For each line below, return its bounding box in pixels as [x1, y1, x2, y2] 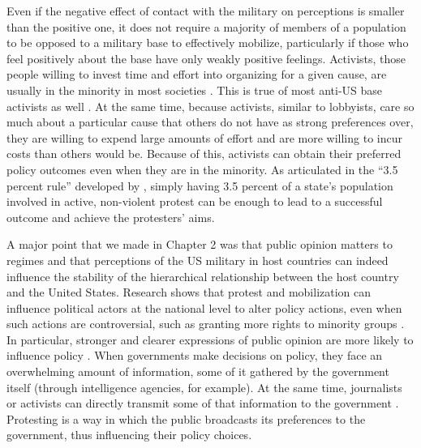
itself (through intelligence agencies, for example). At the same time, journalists [6, 378, 402, 395]
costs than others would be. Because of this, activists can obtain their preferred [6, 145, 402, 162]
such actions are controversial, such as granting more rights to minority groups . [6, 315, 405, 332]
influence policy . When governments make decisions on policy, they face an [6, 347, 383, 364]
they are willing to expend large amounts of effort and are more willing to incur [6, 129, 402, 146]
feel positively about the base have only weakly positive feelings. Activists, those [6, 49, 406, 66]
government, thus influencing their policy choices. [6, 426, 252, 443]
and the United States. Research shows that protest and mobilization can [6, 284, 372, 301]
